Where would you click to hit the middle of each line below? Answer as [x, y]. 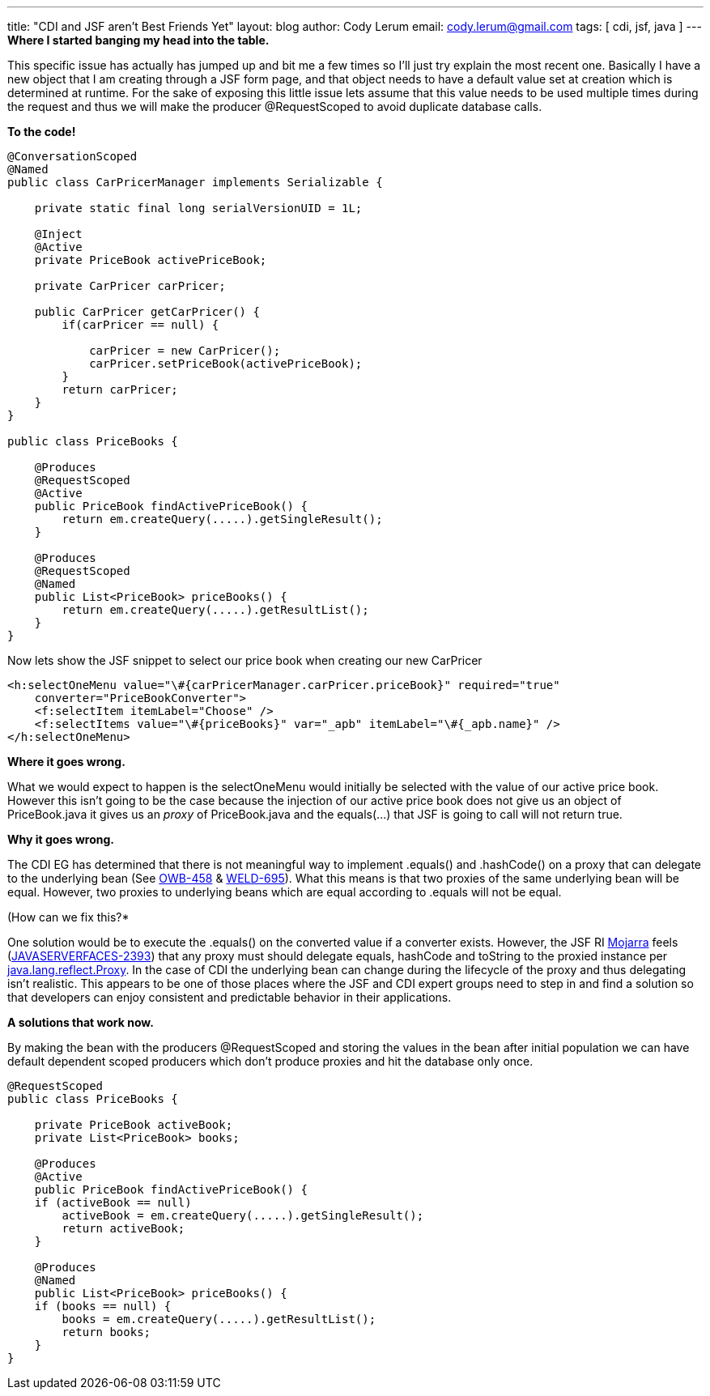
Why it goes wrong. [61, 839]
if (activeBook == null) [113, 1202]
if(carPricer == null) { [140, 325]
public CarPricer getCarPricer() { [147, 312]
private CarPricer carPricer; [130, 286]
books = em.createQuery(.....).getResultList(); [219, 1319]
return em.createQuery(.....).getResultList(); [215, 610]
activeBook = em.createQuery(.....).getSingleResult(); [243, 1215]
